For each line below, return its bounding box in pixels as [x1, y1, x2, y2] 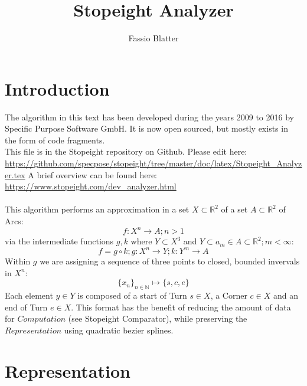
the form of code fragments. [5, 133, 105, 146]
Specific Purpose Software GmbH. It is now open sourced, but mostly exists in [5, 122, 288, 135]
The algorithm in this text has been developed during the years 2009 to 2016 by [5, 110, 294, 123]
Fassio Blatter [128, 32, 179, 44]
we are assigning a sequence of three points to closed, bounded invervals [40, 255, 300, 267]
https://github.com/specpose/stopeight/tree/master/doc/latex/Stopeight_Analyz [5, 157, 302, 169]
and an [273, 289, 299, 302]
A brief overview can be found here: [28, 168, 157, 181]
